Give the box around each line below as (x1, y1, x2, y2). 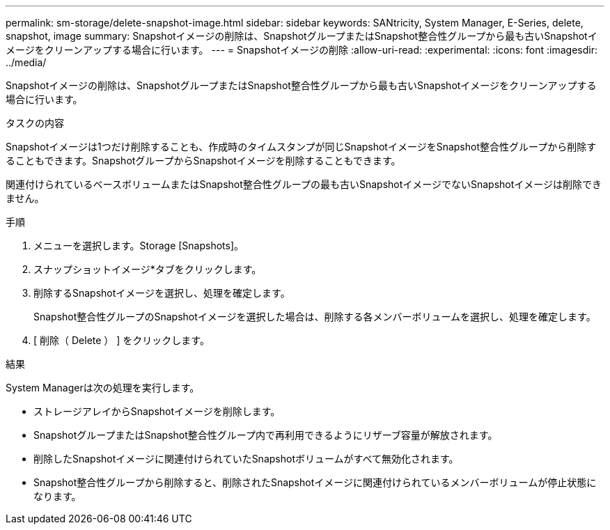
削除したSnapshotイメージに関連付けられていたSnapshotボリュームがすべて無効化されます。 (33, 453, 459, 465)
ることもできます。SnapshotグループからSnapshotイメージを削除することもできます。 (6, 155, 401, 166)
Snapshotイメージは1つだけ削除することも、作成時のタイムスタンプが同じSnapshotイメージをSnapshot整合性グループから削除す (6, 141, 597, 153)
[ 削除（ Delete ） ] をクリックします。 (33, 334, 210, 346)
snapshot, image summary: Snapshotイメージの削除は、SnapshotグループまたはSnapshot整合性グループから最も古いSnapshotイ (6, 30, 597, 42)
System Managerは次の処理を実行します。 (6, 382, 200, 393)
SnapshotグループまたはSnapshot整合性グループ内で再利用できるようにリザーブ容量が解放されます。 (33, 429, 498, 441)
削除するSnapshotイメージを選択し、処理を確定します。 (33, 287, 290, 299)
